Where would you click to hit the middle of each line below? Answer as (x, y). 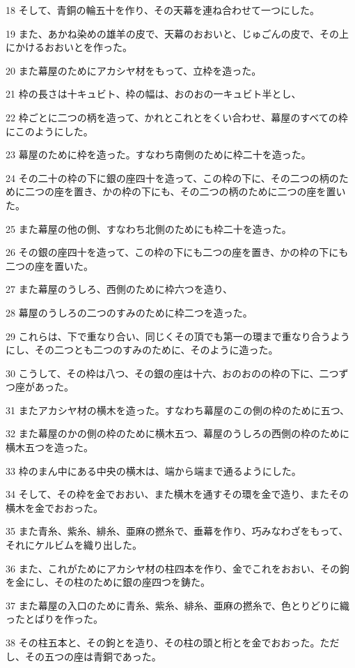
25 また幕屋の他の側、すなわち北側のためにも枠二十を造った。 (149, 228)
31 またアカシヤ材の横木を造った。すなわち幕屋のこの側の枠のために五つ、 (178, 410)
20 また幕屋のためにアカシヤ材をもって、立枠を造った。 (134, 70)
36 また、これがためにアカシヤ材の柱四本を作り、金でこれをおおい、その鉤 (178, 568)
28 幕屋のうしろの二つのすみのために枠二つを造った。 (129, 312)
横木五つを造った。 (49, 447)
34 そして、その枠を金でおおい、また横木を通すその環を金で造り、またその (177, 494)
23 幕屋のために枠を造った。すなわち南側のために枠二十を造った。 (158, 154)
